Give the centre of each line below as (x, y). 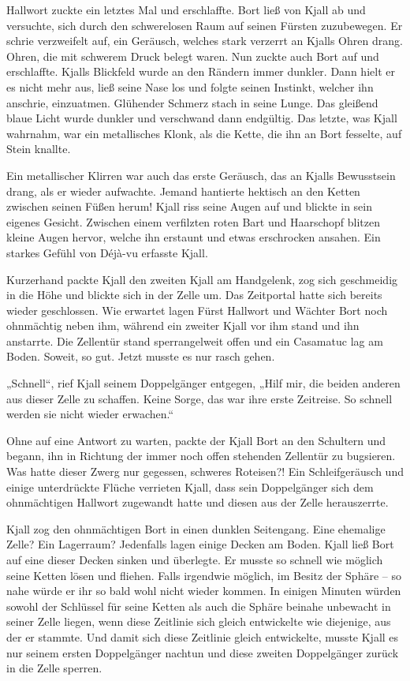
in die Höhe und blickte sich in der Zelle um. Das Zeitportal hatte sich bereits (194, 295)
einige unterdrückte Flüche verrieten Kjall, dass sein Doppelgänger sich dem (190, 486)
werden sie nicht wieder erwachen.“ (90, 414)
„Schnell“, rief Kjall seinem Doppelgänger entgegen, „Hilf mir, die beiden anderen (203, 383)
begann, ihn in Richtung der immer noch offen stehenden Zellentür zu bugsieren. (201, 456)
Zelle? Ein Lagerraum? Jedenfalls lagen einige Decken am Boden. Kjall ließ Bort (200, 544)
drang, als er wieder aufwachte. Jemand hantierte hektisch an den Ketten (183, 191)
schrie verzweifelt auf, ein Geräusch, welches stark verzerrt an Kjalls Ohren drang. (205, 41)
